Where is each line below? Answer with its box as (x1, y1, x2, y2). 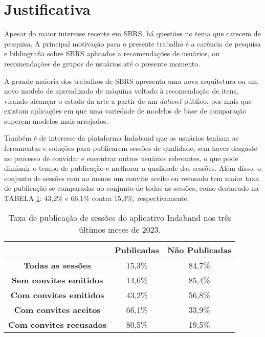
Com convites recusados (8, 318, 107, 330)
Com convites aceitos (14, 303, 101, 316)
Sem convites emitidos (11, 274, 103, 286)
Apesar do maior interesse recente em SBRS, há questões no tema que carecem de (4, 28, 261, 39)
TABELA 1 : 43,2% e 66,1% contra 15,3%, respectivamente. (4, 193, 189, 204)
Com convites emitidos (10, 288, 104, 301)
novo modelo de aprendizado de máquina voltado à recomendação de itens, (4, 85, 238, 96)
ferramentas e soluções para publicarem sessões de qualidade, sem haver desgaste (4, 143, 257, 153)
